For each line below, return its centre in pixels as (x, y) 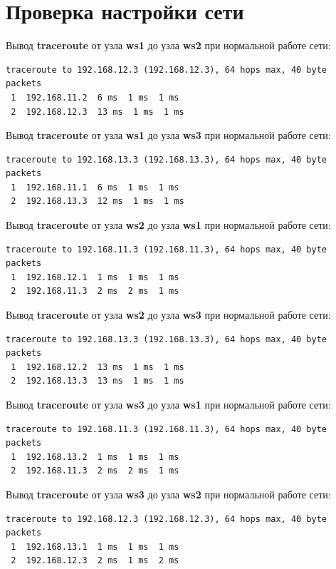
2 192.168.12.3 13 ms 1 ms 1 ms (98, 112)
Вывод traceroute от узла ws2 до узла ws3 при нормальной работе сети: (168, 315)
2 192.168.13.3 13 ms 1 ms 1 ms (98, 381)
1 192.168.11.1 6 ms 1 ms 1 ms (95, 187)
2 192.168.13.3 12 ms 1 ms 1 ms (98, 201)
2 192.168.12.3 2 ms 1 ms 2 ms (95, 561)
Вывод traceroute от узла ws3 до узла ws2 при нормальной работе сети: (168, 494)
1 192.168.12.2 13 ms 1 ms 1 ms (98, 367)
